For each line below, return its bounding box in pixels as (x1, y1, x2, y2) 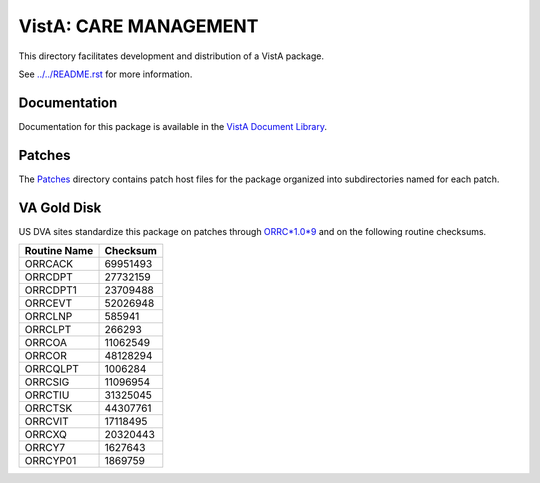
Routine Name (24, 244, 94, 258)
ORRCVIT (24, 415, 69, 429)
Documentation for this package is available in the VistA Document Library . (18, 120, 328, 132)
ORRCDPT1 (24, 283, 77, 297)
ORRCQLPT (24, 362, 80, 376)
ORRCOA (24, 336, 67, 350)
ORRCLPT (24, 323, 72, 337)
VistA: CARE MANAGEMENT (18, 15, 259, 37)
